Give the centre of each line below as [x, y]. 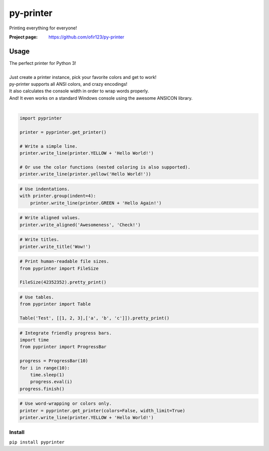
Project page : [23, 37]
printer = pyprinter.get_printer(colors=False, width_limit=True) [102, 411]
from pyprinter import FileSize [59, 268]
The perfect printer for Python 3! [43, 63]
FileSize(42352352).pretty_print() [63, 282]
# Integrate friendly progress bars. [66, 333]
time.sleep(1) [47, 375]
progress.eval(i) [51, 382]
